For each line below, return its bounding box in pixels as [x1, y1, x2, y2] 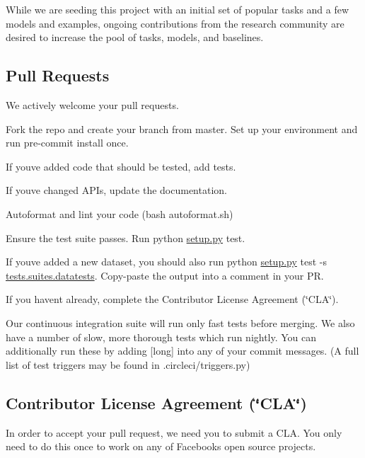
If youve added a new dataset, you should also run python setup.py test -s [6, 254, 327, 269]
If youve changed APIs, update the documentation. [6, 183, 227, 197]
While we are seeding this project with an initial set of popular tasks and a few [6, 2, 349, 16]
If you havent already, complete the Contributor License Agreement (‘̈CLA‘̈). [6, 292, 339, 307]
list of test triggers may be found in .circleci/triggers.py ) [6, 357, 250, 372]
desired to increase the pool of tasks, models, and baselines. [6, 30, 264, 45]
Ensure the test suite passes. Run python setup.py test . [6, 230, 245, 245]
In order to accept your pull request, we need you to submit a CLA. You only [6, 425, 342, 440]
